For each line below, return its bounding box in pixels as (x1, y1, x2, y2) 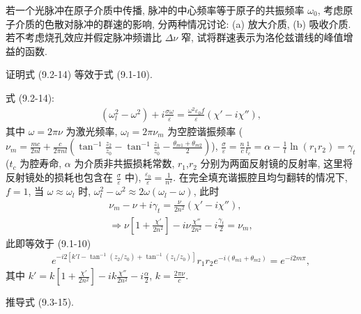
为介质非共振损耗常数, (74, 156, 175, 171)
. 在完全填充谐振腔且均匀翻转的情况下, (173, 170, 348, 185)
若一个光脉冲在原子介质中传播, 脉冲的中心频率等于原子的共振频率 (6, 3, 305, 17)
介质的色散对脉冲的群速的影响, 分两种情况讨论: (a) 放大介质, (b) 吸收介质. (15, 16, 351, 31)
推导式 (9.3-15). (6, 295, 74, 309)
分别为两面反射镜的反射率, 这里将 (200, 156, 353, 171)
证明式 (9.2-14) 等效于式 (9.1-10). (6, 67, 153, 81)
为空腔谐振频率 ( (167, 123, 243, 138)
